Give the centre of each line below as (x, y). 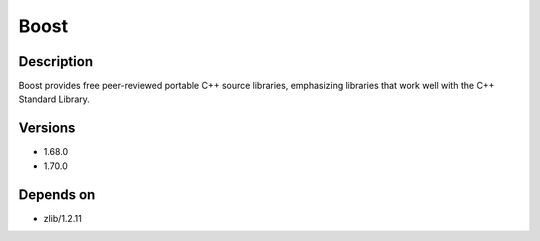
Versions (47, 128)
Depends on (57, 194)
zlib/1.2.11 (62, 218)
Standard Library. (54, 99)
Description (56, 61)
